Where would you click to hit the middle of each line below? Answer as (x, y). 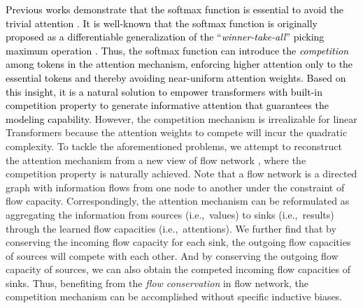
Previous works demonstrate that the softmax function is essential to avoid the (175, 9)
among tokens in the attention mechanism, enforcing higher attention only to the (179, 64)
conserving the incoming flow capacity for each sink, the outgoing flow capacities (178, 242)
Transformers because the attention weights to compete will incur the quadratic (177, 132)
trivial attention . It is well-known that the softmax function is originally (162, 23)
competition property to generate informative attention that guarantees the (167, 105)
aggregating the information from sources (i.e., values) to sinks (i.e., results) (170, 214)
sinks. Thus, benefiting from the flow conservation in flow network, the (157, 283)
